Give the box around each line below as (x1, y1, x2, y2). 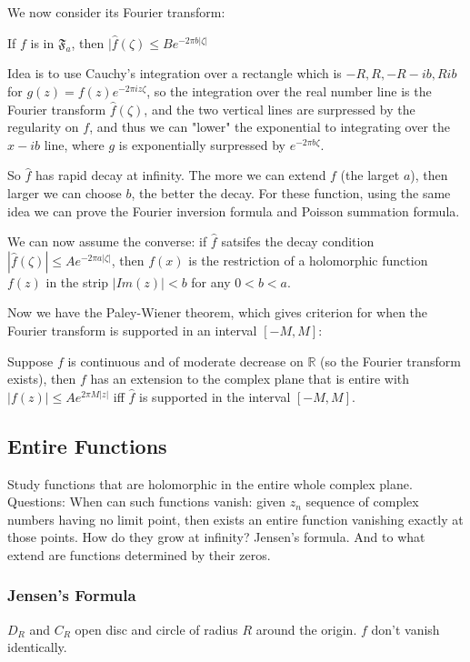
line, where (44, 135, 105, 154)
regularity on (7, 117, 79, 136)
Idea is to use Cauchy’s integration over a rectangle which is (7, 64, 342, 83)
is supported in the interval (139, 386, 291, 406)
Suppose (7, 351, 54, 370)
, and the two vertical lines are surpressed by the (144, 99, 415, 118)
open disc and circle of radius (75, 619, 238, 638)
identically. (7, 637, 67, 657)
